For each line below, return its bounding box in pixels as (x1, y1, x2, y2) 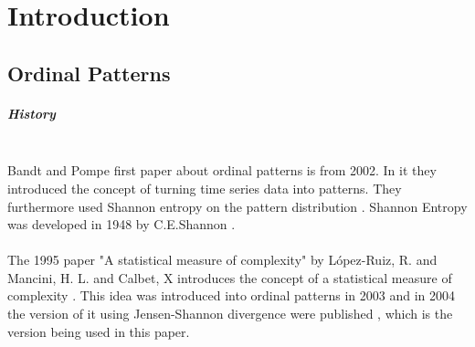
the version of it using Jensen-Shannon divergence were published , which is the (7, 304, 453, 323)
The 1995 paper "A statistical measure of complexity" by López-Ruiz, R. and (7, 250, 438, 269)
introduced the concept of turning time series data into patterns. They (7, 178, 402, 197)
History (7, 103, 56, 122)
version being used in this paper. (7, 321, 190, 341)
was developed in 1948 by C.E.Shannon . (7, 215, 236, 234)
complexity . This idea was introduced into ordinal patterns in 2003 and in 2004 (7, 286, 456, 305)
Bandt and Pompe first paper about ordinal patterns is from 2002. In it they (7, 161, 437, 180)
